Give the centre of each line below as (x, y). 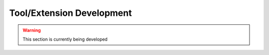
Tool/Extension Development (70, 13)
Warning (32, 30)
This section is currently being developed (65, 39)
